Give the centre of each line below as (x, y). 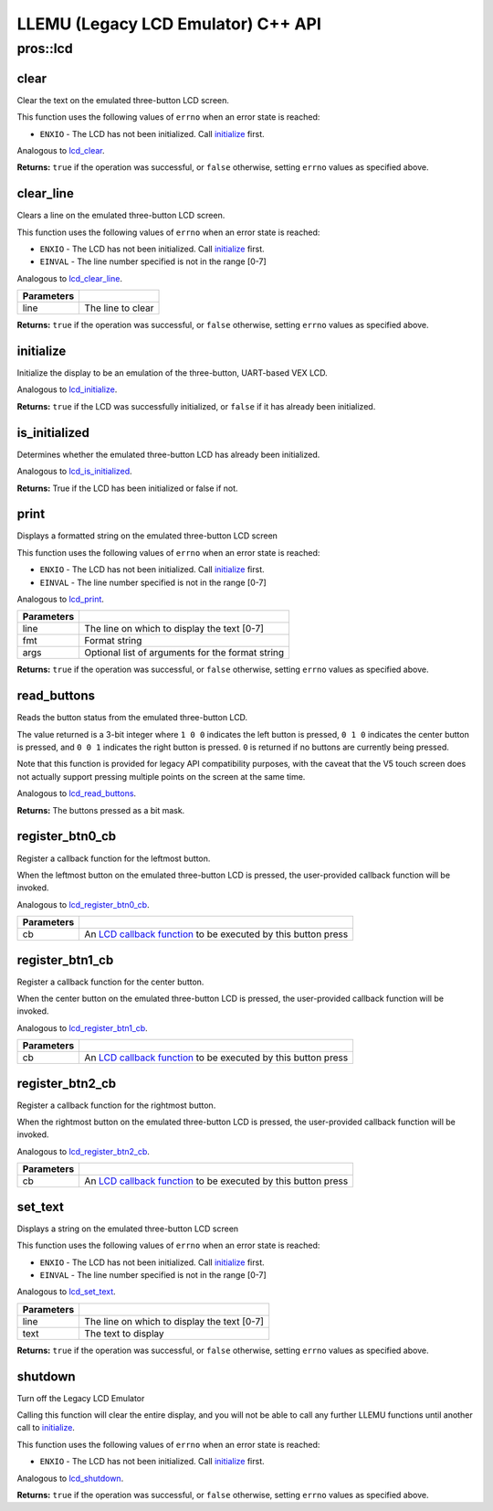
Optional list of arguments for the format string (184, 653)
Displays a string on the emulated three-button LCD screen (128, 1229)
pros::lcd (45, 48)
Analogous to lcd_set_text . (66, 1292)
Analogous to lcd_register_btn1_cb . (82, 1027)
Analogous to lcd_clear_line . (70, 278)
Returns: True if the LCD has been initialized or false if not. (127, 488)
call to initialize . (46, 1428)
